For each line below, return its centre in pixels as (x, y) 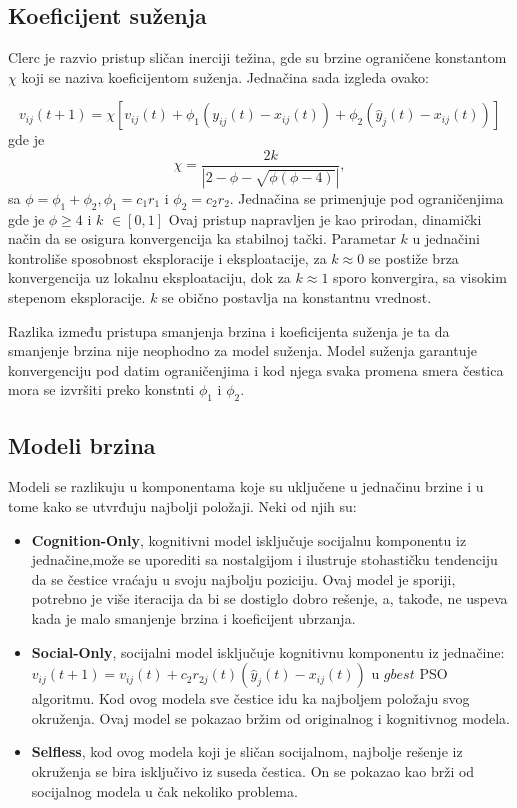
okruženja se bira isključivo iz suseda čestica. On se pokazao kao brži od (253, 770)
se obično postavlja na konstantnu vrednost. (297, 297)
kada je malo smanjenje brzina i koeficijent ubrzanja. (193, 618)
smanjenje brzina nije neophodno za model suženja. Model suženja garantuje (242, 350)
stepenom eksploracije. (77, 297)
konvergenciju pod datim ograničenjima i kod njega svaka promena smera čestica (256, 369)
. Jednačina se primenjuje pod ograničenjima (366, 197)
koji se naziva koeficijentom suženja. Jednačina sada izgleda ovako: (225, 76)
